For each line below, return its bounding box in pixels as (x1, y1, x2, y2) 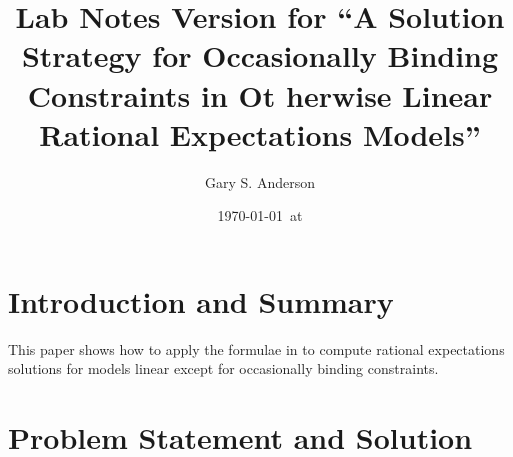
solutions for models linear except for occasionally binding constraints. (8, 358, 439, 379)
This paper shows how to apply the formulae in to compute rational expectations (8, 338, 505, 359)
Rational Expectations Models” (39, 113, 481, 154)
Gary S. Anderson (205, 171, 315, 192)
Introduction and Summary (8, 280, 394, 321)
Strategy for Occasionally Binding (21, 35, 499, 76)
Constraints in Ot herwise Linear (27, 74, 493, 115)
